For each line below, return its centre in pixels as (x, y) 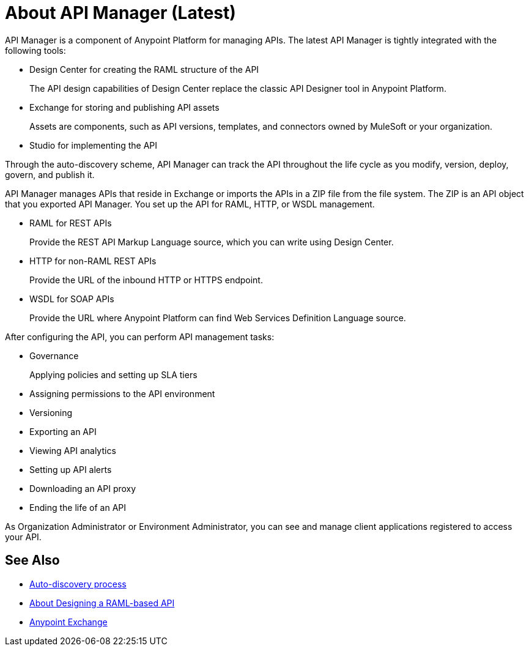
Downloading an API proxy (83, 488)
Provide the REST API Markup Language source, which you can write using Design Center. (212, 242)
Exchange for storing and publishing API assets (124, 107)
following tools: (35, 50)
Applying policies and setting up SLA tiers (113, 374)
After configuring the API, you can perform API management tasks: (140, 337)
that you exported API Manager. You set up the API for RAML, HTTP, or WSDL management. (190, 204)
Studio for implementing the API (94, 145)
